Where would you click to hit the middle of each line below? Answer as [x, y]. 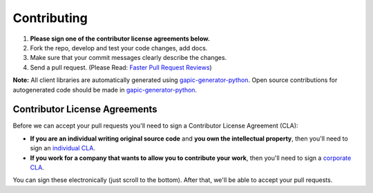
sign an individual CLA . [63, 148]
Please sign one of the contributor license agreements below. [120, 39]
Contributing [50, 18]
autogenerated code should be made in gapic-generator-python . [105, 90]
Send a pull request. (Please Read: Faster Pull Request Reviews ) [121, 67]
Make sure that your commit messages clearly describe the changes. [128, 58]
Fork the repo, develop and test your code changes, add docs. [119, 48]
